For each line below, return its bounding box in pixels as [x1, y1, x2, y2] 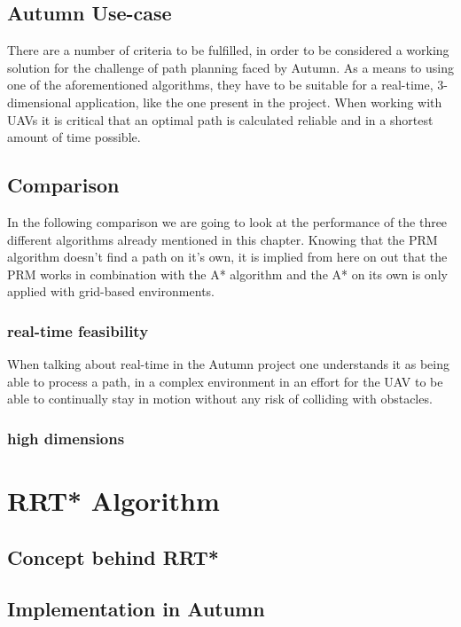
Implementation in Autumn [7, 595, 265, 623]
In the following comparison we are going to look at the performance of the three [7, 212, 448, 231]
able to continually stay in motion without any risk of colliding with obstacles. [7, 389, 433, 408]
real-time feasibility [7, 319, 149, 341]
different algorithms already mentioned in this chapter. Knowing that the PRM [7, 230, 438, 248]
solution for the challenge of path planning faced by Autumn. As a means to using [7, 58, 454, 76]
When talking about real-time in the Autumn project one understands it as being [7, 355, 449, 373]
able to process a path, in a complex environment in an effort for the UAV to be [7, 372, 443, 390]
